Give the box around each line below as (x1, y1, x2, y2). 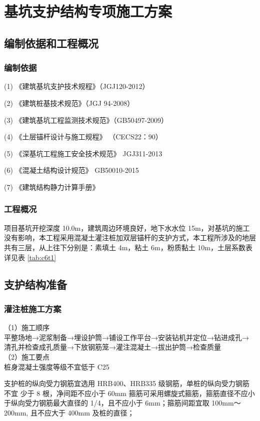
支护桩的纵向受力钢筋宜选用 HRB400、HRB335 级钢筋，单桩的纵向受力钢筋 (4, 378, 249, 389)
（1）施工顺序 (4, 322, 49, 333)
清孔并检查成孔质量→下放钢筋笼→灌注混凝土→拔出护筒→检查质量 (4, 342, 221, 352)
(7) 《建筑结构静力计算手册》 (4, 181, 99, 192)
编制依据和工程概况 (4, 35, 98, 50)
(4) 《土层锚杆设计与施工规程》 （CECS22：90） (4, 131, 162, 142)
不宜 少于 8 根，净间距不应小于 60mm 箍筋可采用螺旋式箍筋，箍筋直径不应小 (4, 388, 255, 398)
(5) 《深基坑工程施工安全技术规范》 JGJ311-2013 (4, 148, 162, 158)
